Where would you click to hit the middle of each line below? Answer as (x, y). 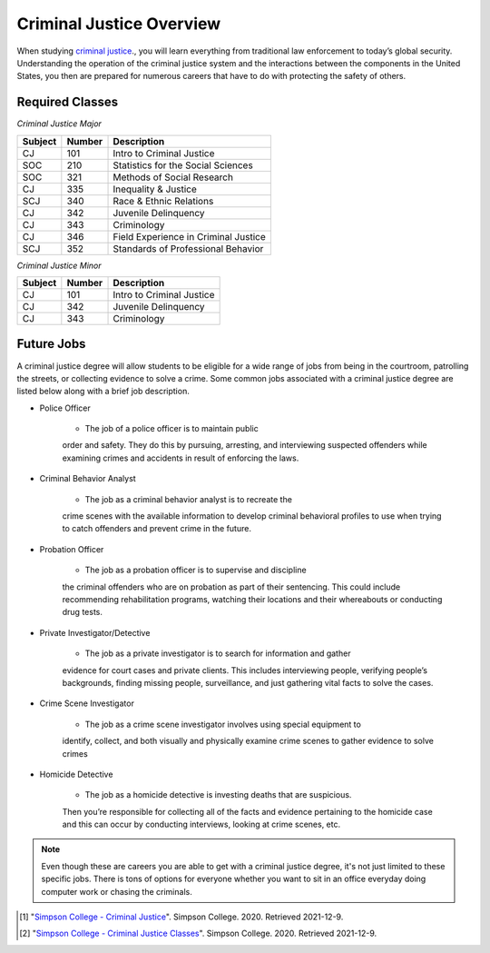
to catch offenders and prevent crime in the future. (157, 529)
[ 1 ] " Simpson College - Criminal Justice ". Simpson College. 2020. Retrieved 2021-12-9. (181, 917)
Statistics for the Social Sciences (183, 165)
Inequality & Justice (155, 189)
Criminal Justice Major (59, 124)
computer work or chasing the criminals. (117, 891)
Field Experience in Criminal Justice (190, 236)
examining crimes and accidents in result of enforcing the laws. (181, 458)
